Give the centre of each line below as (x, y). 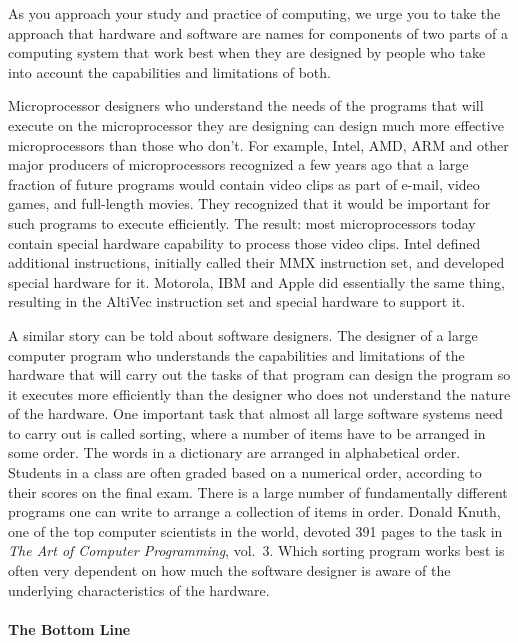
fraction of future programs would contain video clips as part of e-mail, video (244, 183)
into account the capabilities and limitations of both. (169, 71)
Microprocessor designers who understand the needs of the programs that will (246, 105)
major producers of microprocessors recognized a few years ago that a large (238, 164)
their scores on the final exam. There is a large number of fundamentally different (258, 491)
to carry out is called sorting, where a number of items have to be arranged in (247, 432)
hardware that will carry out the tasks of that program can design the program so (259, 374)
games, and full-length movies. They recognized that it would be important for (249, 203)
